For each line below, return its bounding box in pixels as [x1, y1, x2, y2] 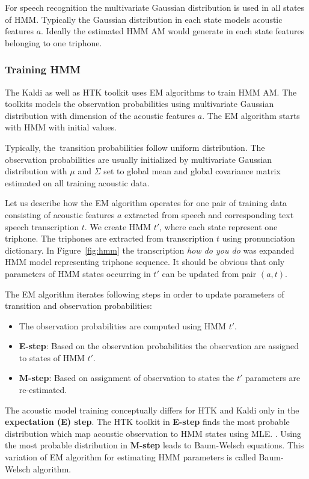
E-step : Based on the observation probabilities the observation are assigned [19, 340, 299, 352]
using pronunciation [222, 232, 295, 245]
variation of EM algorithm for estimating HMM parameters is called [5, 451, 256, 463]
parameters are [245, 371, 301, 384]
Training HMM [5, 62, 81, 77]
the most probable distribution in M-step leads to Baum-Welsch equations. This [5, 439, 304, 451]
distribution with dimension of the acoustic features [5, 109, 195, 121]
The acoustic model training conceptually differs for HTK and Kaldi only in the [5, 403, 299, 416]
